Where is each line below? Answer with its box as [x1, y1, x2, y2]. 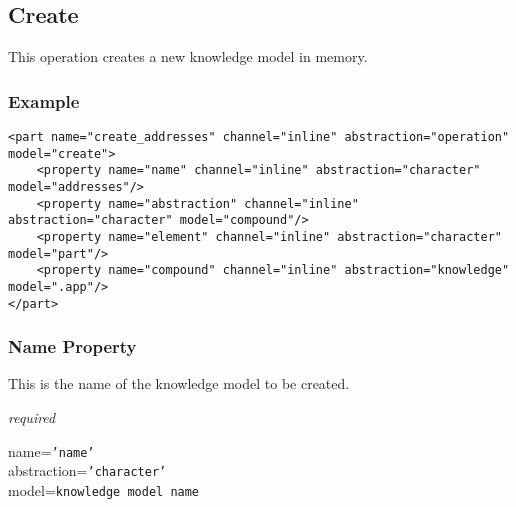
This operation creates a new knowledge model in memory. [8, 46, 368, 67]
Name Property [8, 334, 137, 359]
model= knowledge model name [8, 479, 200, 500]
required [8, 407, 56, 428]
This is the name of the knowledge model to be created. [8, 373, 350, 394]
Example [8, 88, 80, 113]
